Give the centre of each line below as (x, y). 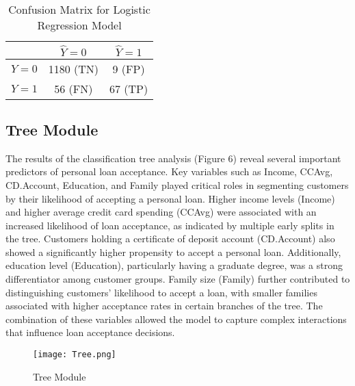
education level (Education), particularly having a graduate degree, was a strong (174, 265)
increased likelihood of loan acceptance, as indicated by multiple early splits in (170, 225)
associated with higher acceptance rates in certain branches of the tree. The (164, 306)
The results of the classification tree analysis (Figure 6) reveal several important (173, 158)
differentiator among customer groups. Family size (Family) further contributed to (178, 279)
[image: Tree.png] (75, 355)
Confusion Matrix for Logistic (79, 9)
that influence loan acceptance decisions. (90, 332)
